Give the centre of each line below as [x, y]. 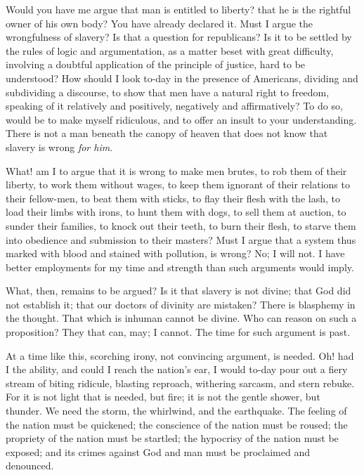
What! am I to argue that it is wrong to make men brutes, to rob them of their [176, 170]
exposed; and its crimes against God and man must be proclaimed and [158, 451]
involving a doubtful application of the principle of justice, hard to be [156, 64]
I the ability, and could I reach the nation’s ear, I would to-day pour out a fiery [177, 369]
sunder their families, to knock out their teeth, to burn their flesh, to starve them [181, 225]
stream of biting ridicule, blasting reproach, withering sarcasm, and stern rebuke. [180, 383]
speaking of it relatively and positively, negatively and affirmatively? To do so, [174, 106]
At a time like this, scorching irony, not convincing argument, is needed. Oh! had [180, 355]
